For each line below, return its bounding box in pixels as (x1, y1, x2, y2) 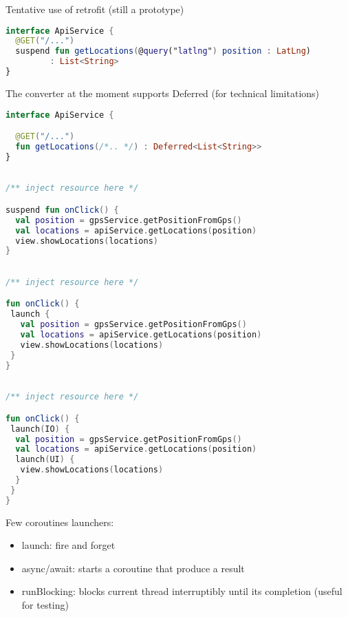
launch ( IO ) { (10, 423, 70, 434)
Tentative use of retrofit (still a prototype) (6, 2, 184, 16)
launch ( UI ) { (15, 454, 75, 465)
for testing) (21, 598, 69, 612)
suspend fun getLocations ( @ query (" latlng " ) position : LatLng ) (15, 46, 312, 56)
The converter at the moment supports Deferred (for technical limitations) (6, 85, 320, 100)
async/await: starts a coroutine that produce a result (21, 561, 245, 575)
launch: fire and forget (21, 538, 116, 552)
